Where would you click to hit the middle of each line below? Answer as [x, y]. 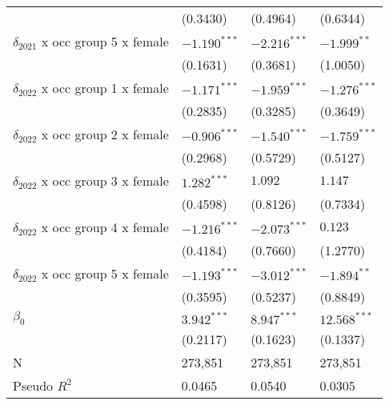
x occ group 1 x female [105, 88]
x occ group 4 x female [105, 227]
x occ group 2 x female [105, 134]
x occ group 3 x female [105, 180]
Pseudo [33, 386]
